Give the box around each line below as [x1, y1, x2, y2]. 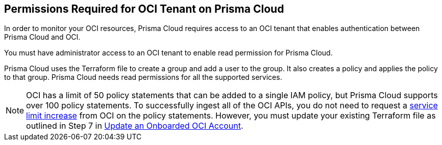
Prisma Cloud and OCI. [4, 33, 81, 42]
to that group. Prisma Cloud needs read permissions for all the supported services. [4, 73, 282, 82]
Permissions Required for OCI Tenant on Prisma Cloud [4, 3, 284, 15]
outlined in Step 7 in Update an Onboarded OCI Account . [26, 121, 243, 131]
